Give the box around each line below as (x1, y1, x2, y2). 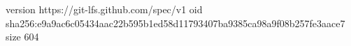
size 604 (6, 29, 39, 44)
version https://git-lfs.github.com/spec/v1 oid (6, 2, 203, 16)
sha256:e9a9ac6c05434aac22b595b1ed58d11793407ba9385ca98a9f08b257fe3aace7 (6, 15, 345, 30)
